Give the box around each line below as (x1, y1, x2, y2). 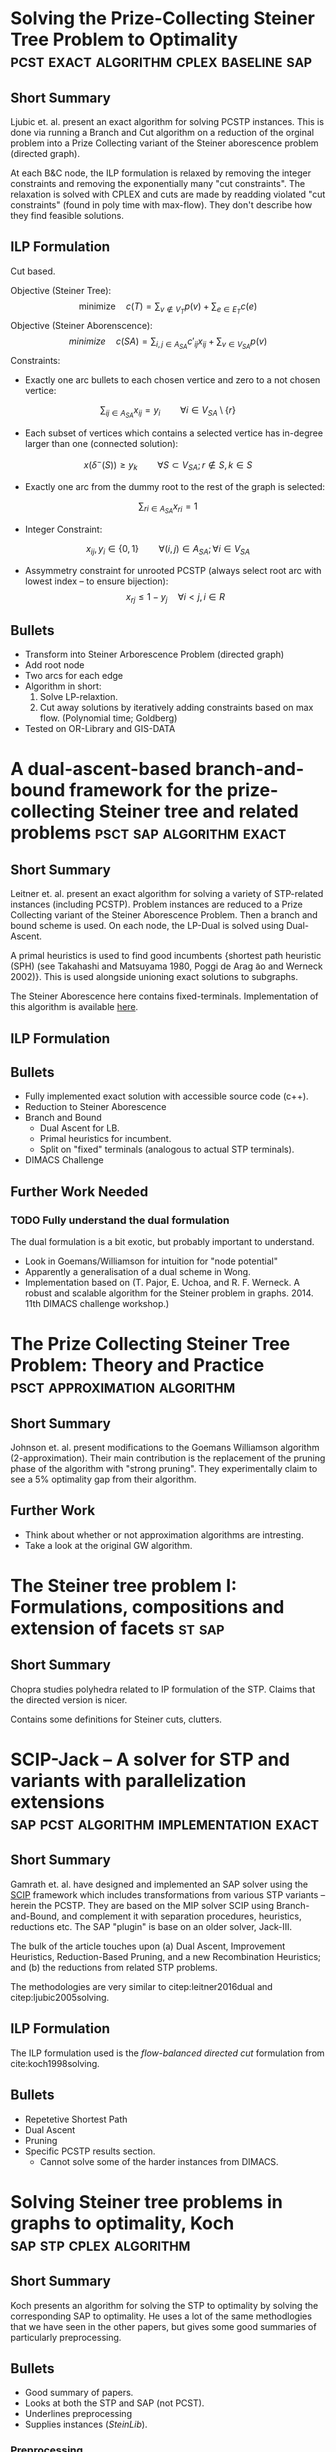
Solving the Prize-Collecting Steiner (10, 7, 315, 30)
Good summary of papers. (24, 2387, 134, 2399)
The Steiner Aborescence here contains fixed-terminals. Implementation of (10, 990, 319, 1002)
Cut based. (10, 265, 56, 277)
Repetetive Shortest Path (24, 2113, 128, 2125)
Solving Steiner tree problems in (10, 2190, 283, 2213)
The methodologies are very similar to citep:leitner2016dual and (10, 1980, 273, 1992)
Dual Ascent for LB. (39, 1122, 120, 1134)
